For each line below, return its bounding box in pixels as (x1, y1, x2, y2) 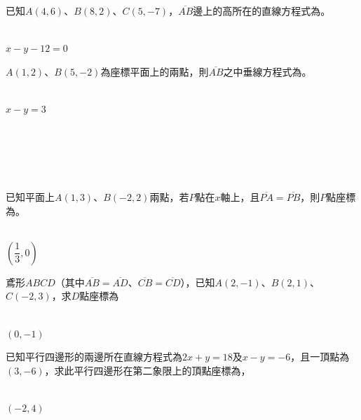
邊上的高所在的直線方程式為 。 (193, 3, 331, 17)
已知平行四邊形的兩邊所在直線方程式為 (6, 349, 182, 364)
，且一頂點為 (290, 349, 350, 364)
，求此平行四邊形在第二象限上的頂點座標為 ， (44, 363, 251, 377)
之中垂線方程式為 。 (223, 64, 312, 78)
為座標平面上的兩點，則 (100, 64, 209, 78)
